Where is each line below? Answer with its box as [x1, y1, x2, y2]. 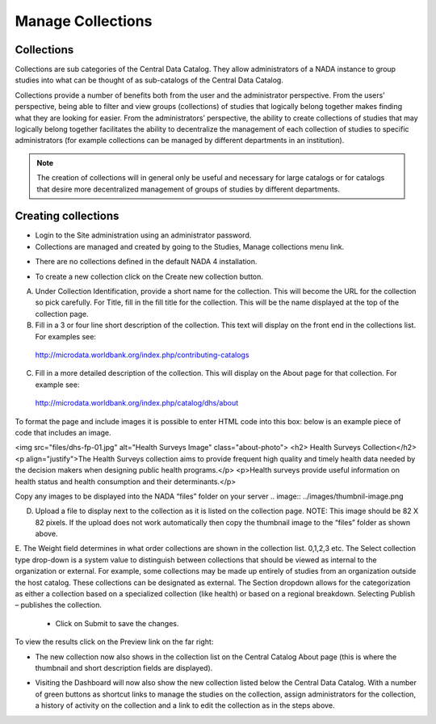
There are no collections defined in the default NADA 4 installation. [35, 257, 258, 267]
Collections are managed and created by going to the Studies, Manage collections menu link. [35, 242, 345, 251]
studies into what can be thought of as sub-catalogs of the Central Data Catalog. [15, 75, 284, 85]
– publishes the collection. [15, 600, 103, 610]
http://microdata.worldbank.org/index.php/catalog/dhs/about [35, 398, 238, 408]
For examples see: [35, 331, 97, 341]
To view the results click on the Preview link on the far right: [15, 637, 214, 646]
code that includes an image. [15, 427, 112, 437]
